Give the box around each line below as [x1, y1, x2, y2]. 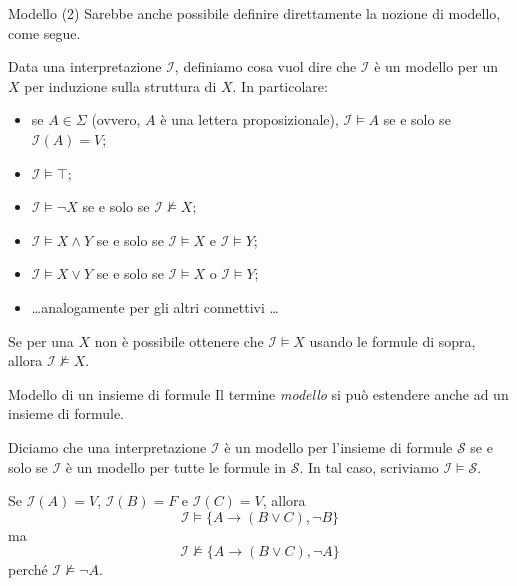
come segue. [8, 22, 81, 43]
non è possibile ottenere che [94, 330, 264, 351]
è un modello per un [374, 56, 498, 77]
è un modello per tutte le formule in [65, 456, 287, 477]
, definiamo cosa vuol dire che [174, 56, 357, 77]
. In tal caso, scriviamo [299, 456, 439, 477]
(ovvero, [91, 109, 141, 130]
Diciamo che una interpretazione [8, 436, 207, 457]
